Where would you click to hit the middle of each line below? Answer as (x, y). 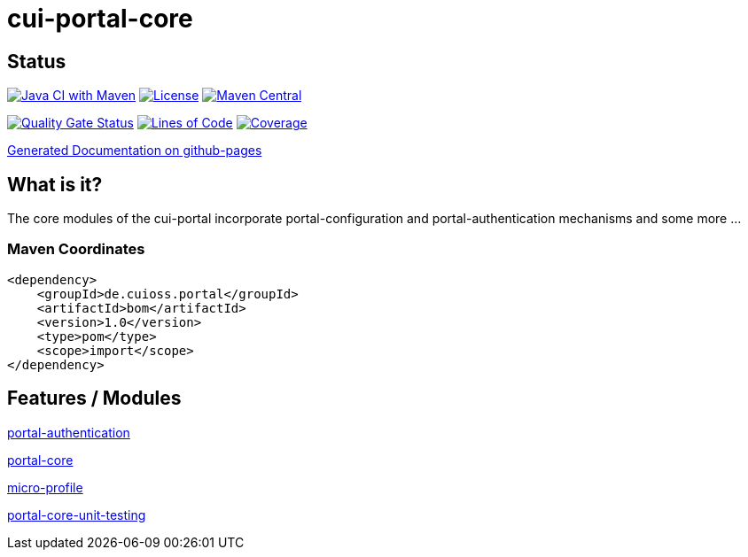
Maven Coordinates (76, 249)
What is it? (55, 184)
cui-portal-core (100, 19)
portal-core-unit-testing (77, 514)
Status (37, 61)
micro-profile (45, 487)
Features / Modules (94, 398)
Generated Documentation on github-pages (135, 151)
